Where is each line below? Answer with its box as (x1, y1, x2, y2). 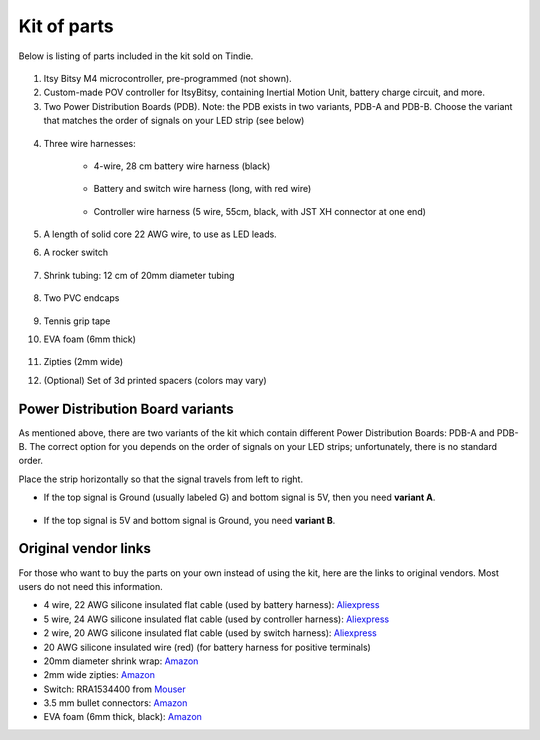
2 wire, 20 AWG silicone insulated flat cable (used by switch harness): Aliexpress (43, 627, 377, 639)
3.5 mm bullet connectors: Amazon (43, 697, 188, 709)
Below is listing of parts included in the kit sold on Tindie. (18, 50, 254, 62)
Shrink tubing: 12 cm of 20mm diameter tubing (43, 269, 235, 281)
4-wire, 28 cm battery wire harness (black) (93, 160, 271, 172)
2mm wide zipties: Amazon (43, 669, 155, 681)
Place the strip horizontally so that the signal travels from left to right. (18, 473, 304, 485)
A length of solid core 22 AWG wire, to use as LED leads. (43, 228, 277, 240)
